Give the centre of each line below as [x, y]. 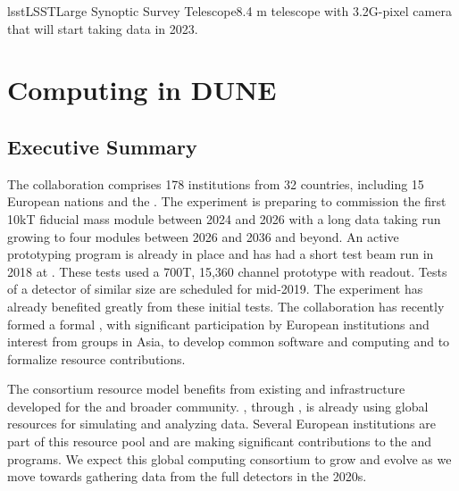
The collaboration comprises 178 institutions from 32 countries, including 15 [216, 183]
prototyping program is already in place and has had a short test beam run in [221, 254]
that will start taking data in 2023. [103, 28]
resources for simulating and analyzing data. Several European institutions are [221, 424]
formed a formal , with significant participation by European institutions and [218, 324]
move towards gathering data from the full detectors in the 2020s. [187, 476]
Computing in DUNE [142, 90]
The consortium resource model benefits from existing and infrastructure [206, 389]
